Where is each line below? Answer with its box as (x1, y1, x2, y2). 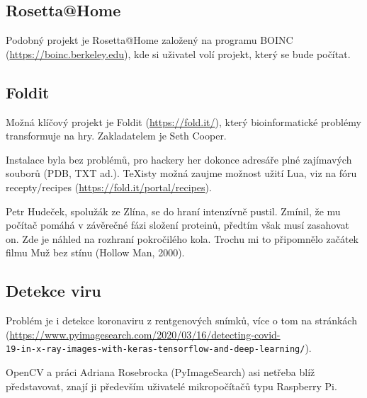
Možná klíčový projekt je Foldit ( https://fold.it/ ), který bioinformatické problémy (6, 114, 361, 129)
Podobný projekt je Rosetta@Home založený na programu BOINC (6, 33, 293, 47)
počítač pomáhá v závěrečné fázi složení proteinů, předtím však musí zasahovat (6, 217, 349, 232)
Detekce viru (6, 280, 101, 302)
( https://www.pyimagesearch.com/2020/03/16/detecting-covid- (6, 326, 281, 341)
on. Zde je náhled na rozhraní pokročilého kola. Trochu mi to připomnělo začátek (6, 231, 359, 246)
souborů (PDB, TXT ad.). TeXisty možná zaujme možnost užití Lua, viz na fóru (6, 166, 357, 181)
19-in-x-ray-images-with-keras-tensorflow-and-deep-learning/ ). (6, 341, 312, 356)
